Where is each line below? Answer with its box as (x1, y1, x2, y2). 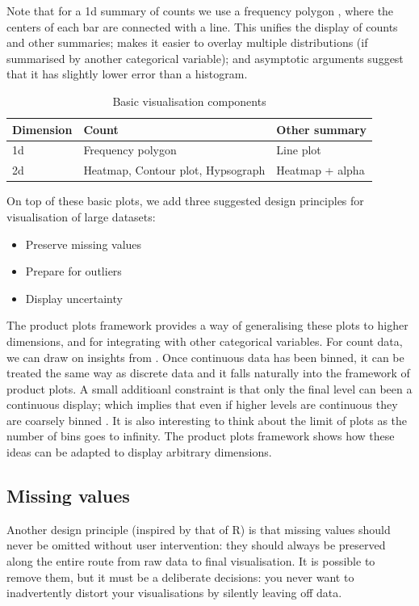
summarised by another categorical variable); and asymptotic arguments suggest (6, 49, 404, 66)
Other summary (276, 120, 367, 137)
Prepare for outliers (25, 263, 122, 280)
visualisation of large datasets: (6, 208, 156, 225)
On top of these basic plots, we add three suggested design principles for (6, 192, 364, 209)
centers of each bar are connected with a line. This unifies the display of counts (6, 18, 398, 35)
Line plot (276, 141, 321, 158)
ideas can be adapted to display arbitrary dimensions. (6, 444, 272, 461)
